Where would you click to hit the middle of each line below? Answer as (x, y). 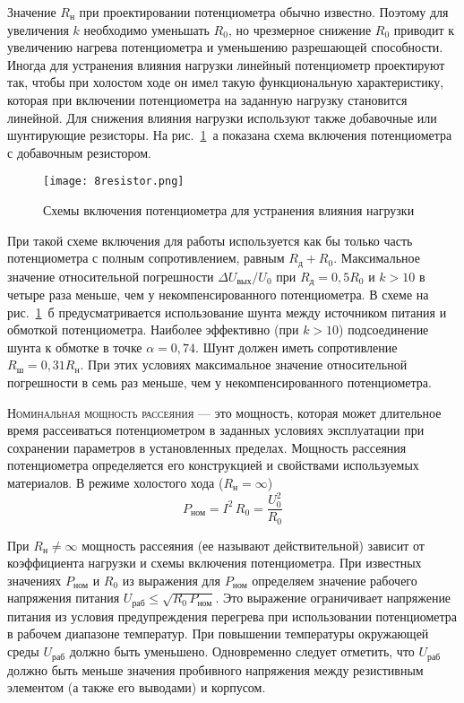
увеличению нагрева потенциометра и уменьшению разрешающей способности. (225, 47)
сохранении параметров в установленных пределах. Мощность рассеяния (207, 447)
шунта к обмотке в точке (75, 347)
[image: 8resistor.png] (114, 182)
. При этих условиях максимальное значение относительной (244, 365)
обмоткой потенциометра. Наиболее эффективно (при (153, 330)
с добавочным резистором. (79, 152)
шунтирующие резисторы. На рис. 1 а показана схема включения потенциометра (230, 135)
